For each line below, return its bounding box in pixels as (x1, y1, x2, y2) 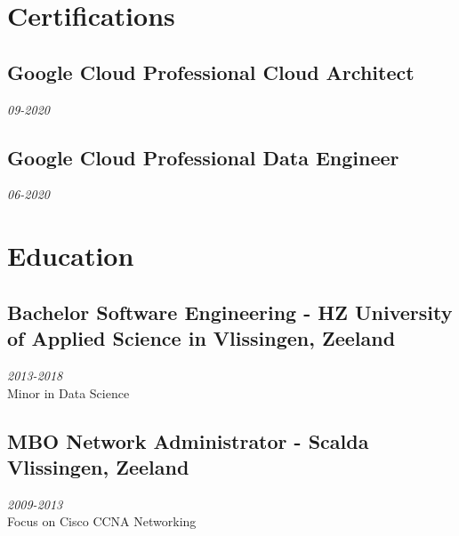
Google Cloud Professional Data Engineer (7, 143, 399, 171)
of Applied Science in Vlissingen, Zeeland (7, 324, 396, 352)
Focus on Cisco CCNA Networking (7, 512, 197, 531)
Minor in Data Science (7, 383, 130, 402)
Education (7, 237, 134, 274)
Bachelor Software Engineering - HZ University (7, 298, 453, 325)
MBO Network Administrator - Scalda (7, 427, 369, 454)
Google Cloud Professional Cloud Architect (7, 58, 415, 85)
